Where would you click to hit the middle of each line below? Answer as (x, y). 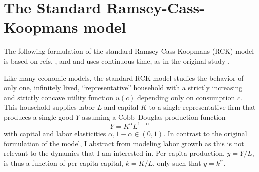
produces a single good (39, 117)
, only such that (177, 163)
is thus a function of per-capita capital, (64, 163)
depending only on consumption (186, 97)
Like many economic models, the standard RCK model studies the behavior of (124, 78)
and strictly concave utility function (59, 97)
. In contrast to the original (205, 133)
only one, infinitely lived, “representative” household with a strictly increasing (123, 88)
